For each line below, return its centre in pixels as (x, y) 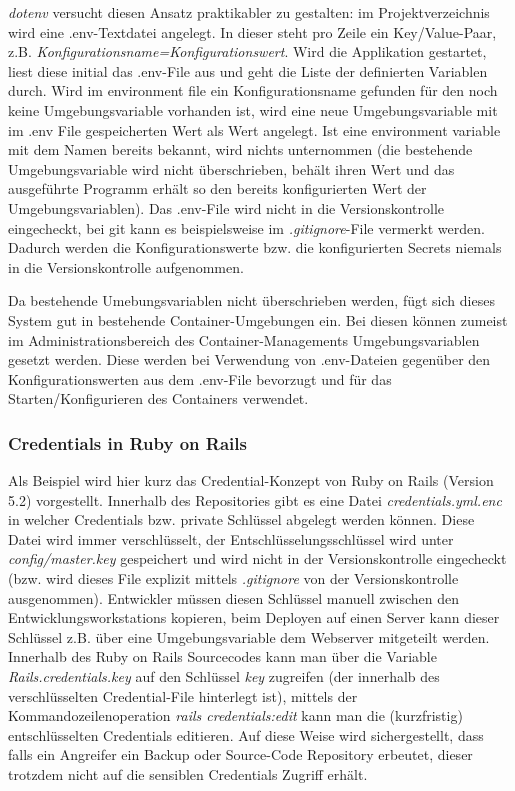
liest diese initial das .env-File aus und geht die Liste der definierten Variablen (248, 70)
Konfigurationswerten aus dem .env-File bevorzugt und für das (200, 378)
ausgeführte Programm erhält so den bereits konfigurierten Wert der (217, 188)
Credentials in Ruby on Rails (127, 442)
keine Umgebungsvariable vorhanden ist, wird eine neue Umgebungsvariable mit (253, 109)
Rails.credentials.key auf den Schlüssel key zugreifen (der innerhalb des (224, 676)
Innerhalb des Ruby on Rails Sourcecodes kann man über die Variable (222, 656)
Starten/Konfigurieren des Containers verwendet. (158, 398)
